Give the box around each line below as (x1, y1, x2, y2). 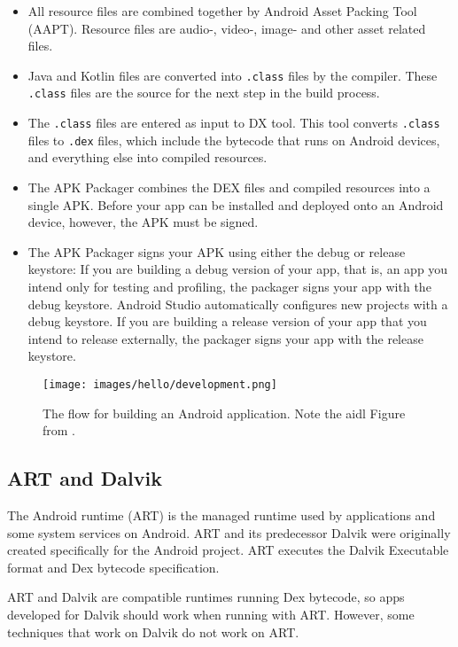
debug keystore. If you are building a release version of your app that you (27, 312, 427, 331)
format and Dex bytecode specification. (7, 557, 220, 576)
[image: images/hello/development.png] (43, 378, 277, 391)
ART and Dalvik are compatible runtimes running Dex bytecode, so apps (7, 588, 405, 606)
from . (43, 421, 76, 440)
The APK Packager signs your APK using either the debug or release (27, 242, 406, 261)
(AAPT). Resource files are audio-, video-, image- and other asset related (27, 19, 426, 37)
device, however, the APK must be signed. (27, 213, 259, 231)
